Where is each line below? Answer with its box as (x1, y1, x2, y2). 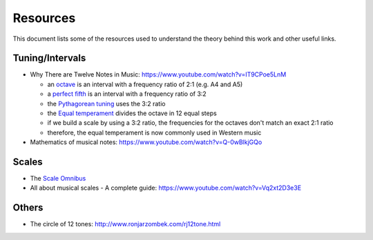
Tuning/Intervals (12, 52, 86, 64)
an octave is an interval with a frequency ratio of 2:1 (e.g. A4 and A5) (47, 80, 243, 88)
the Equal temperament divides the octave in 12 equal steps (47, 109, 217, 117)
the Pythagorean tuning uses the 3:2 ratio (47, 99, 166, 108)
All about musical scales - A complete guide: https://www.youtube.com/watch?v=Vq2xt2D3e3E (30, 183, 302, 192)
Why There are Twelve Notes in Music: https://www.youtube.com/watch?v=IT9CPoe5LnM (30, 70, 287, 79)
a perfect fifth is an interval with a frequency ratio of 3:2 (47, 90, 207, 98)
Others (12, 202, 44, 214)
